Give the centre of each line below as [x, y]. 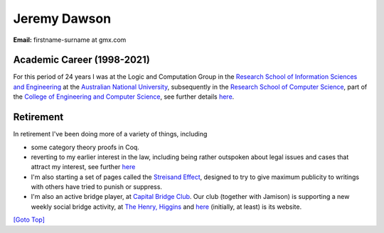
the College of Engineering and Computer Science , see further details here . [124, 97]
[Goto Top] [29, 220]
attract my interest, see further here [83, 167]
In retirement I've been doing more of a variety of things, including [110, 134]
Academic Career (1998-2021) [82, 60]
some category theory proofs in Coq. [85, 147]
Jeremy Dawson [62, 18]
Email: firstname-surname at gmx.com [70, 40]
